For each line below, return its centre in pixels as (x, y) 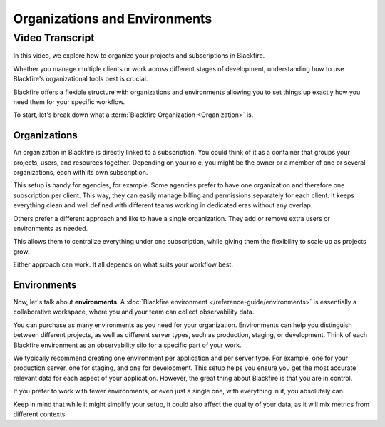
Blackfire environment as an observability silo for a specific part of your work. (127, 345)
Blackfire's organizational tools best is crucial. (81, 79)
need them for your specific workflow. (69, 102)
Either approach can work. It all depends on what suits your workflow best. (123, 264)
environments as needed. (51, 228)
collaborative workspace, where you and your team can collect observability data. (134, 312)
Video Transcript (54, 38)
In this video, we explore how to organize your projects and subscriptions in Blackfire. (139, 56)
